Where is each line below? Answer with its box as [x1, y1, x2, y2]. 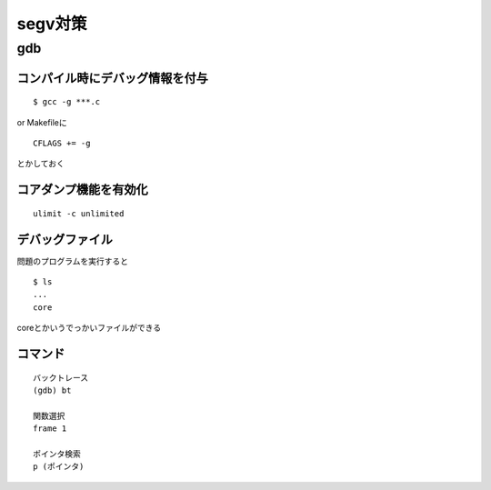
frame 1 [33, 424, 67, 434]
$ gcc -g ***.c [33, 96, 101, 107]
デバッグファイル [16, 232, 113, 247]
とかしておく [16, 158, 65, 169]
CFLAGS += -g [33, 138, 91, 148]
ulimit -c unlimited [33, 208, 125, 218]
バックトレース [33, 373, 89, 383]
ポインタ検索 [33, 449, 81, 459]
